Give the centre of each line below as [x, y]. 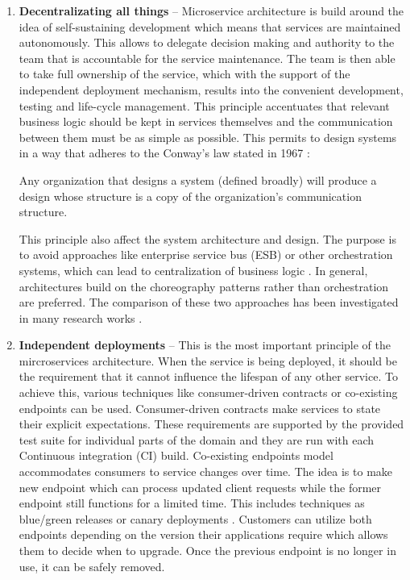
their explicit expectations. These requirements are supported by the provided [211, 424]
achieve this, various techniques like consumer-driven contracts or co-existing [208, 392]
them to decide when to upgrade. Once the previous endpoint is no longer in [207, 550]
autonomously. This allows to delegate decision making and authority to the [207, 42]
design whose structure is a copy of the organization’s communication [190, 196]
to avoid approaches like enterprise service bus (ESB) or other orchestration [206, 255]
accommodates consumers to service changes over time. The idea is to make [206, 472]
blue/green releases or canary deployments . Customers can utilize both [195, 518]
